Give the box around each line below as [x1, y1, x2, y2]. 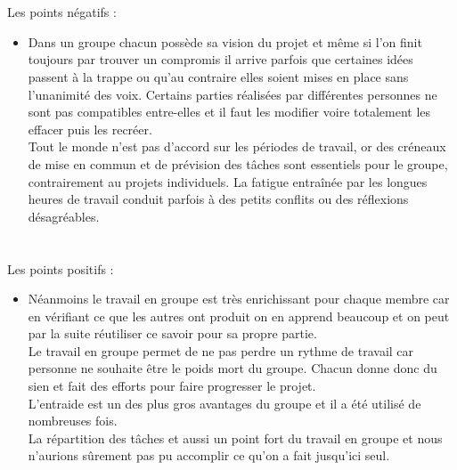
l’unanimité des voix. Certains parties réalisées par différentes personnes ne [28, 85, 437, 103]
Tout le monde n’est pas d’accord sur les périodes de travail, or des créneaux [28, 137, 446, 156]
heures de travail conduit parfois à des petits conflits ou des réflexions [28, 190, 409, 208]
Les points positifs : [7, 259, 114, 278]
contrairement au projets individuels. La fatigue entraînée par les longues [28, 172, 428, 190]
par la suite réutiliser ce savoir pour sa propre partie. [28, 324, 317, 343]
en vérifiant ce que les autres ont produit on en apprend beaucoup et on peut [28, 306, 450, 325]
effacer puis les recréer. [28, 119, 152, 138]
